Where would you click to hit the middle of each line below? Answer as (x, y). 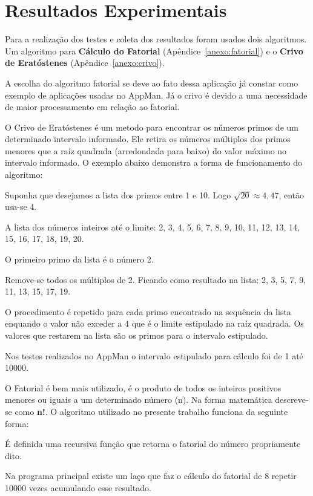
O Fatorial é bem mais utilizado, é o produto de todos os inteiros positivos (143, 387)
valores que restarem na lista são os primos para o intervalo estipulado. (137, 335)
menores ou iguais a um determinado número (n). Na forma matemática (139, 400)
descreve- (292, 400)
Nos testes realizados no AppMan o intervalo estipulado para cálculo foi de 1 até (154, 355)
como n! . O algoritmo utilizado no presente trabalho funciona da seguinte (151, 411)
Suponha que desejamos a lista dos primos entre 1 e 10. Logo (118, 194)
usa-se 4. (21, 207)
